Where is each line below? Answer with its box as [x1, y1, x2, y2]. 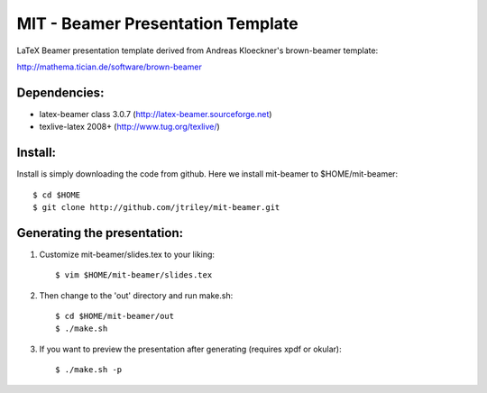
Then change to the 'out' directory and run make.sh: [39, 289, 234, 301]
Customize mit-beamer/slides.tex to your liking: [39, 249, 216, 260]
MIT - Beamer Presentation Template [16, 14, 299, 33]
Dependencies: [16, 85, 105, 100]
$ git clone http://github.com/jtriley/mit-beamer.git [32, 202, 280, 212]
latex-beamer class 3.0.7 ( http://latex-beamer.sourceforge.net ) [39, 108, 272, 119]
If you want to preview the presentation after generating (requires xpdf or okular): [39, 343, 342, 354]
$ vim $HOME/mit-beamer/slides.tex [55, 270, 213, 280]
